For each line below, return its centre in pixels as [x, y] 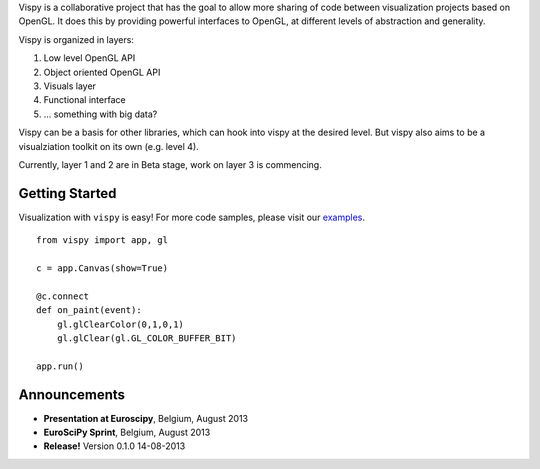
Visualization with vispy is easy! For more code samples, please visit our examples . [191, 217]
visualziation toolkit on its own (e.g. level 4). [108, 146]
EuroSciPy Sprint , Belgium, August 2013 [127, 432]
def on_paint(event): [89, 310]
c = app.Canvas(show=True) [102, 268]
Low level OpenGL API [89, 58]
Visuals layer [70, 86]
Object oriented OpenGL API [102, 72]
